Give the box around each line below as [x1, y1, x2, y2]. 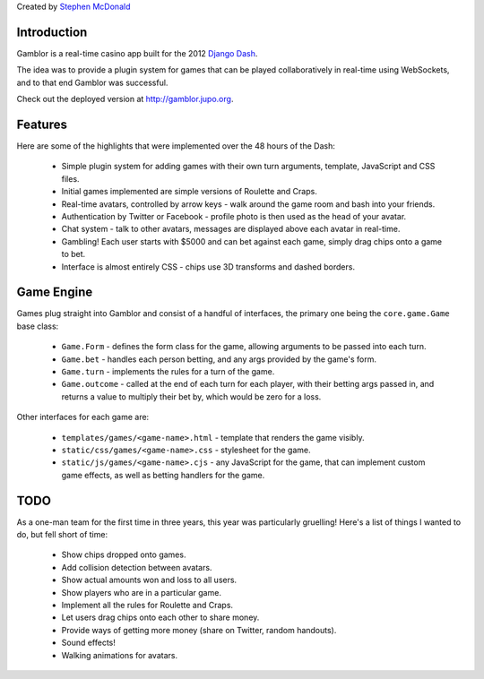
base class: [16, 321, 59, 331]
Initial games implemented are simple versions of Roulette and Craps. [61, 186, 317, 197]
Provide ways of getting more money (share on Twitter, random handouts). [61, 624, 337, 635]
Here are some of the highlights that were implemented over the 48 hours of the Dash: [16, 140, 335, 151]
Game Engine [16, 285, 93, 300]
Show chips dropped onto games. [61, 549, 186, 560]
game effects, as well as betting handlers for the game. [61, 469, 265, 480]
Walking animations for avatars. [61, 649, 178, 660]
